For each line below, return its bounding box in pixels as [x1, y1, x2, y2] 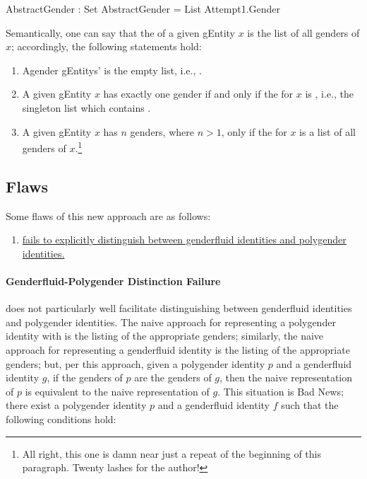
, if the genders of [47, 370, 123, 385]
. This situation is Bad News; [217, 383, 344, 398]
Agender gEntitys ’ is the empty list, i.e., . [22, 62, 202, 77]
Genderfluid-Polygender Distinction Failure [6, 273, 221, 288]
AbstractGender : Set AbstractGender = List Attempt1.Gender [6, 1, 281, 16]
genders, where [130, 124, 194, 139]
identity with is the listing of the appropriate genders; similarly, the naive [6, 328, 324, 343]
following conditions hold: [6, 411, 116, 426]
